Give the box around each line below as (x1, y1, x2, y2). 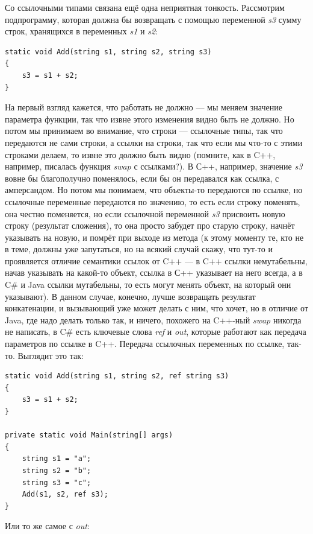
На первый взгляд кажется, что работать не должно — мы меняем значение (5, 101, 282, 113)
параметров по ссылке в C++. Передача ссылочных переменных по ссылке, (5, 337, 285, 350)
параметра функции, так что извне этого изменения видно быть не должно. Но (5, 112, 294, 125)
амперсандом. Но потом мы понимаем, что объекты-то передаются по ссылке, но (5, 183, 303, 196)
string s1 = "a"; (22, 454, 91, 463)
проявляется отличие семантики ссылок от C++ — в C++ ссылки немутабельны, (5, 254, 308, 267)
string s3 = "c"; (22, 478, 91, 487)
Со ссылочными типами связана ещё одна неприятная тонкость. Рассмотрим (5, 1, 285, 13)
